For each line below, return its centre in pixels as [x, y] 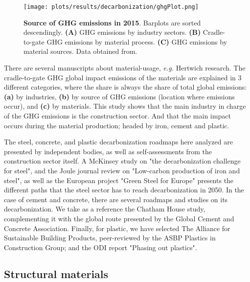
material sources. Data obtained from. [80, 51]
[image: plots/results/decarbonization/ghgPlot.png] [111, 7]
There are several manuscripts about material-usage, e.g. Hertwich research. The [125, 68]
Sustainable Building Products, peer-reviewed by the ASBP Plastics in [110, 238]
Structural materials [56, 273]
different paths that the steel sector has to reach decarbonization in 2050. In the [124, 190]
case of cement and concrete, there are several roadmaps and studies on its [116, 199]
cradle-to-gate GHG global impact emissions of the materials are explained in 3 [123, 77]
